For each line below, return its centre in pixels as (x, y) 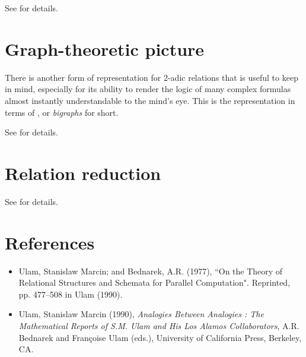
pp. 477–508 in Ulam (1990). (71, 294)
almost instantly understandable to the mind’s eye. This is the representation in (150, 100)
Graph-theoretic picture (105, 48)
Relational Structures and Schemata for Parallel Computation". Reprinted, (154, 282)
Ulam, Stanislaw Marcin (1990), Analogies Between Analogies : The (141, 314)
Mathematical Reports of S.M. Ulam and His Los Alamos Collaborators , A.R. (159, 325)
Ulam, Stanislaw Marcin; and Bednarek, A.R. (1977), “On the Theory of (151, 271)
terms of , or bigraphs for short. (62, 112)
